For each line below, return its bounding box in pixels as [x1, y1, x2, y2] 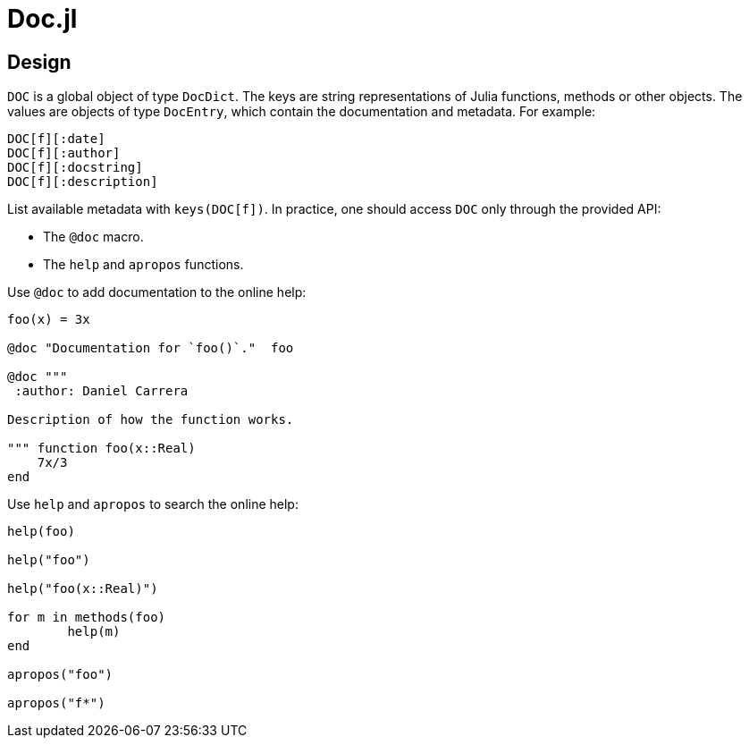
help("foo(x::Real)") [7, 581, 158, 597]
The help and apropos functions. [43, 257, 244, 273]
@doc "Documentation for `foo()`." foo [7, 341, 294, 356]
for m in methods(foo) [7, 610, 166, 625]
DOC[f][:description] [7, 174, 158, 190]
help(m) [67, 624, 121, 639]
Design [7, 50, 72, 73]
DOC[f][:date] [7, 131, 105, 147]
